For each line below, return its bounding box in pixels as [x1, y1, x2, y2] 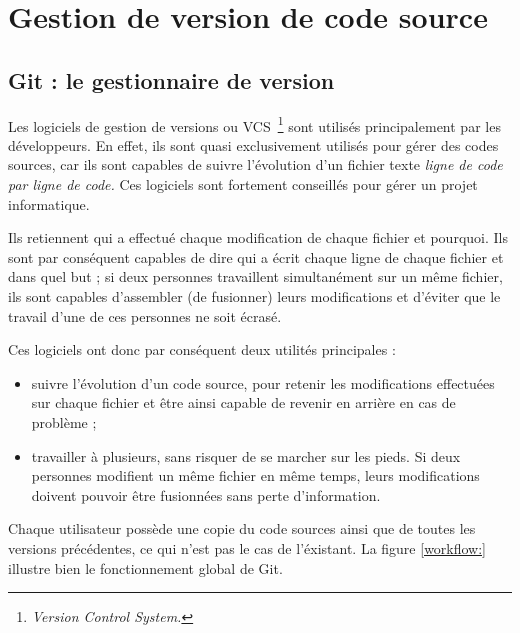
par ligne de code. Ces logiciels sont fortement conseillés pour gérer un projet [8, 174, 478, 195]
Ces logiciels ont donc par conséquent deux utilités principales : [8, 339, 396, 360]
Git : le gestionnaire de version [8, 64, 335, 95]
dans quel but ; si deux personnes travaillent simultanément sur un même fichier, [8, 266, 503, 287]
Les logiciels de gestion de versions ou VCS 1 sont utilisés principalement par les [8, 112, 501, 136]
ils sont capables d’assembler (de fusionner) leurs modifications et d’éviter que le [8, 285, 501, 306]
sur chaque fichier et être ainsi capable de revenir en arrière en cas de [31, 392, 456, 413]
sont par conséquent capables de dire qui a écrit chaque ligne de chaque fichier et [8, 246, 504, 267]
